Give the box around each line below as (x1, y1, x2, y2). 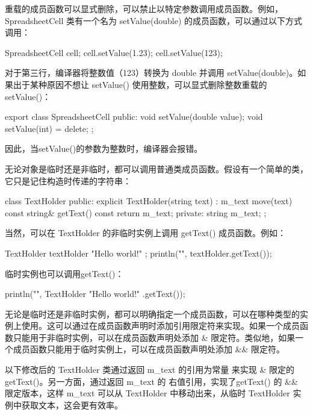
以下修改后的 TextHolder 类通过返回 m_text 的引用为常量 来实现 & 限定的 (5, 363, 295, 376)
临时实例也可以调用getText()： (5, 267, 124, 279)
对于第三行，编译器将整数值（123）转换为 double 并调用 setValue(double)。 (5, 66, 298, 79)
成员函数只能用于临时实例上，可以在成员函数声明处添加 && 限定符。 (13, 343, 285, 355)
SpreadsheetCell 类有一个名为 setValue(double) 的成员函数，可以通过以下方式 (5, 14, 303, 27)
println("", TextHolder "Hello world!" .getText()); (5, 287, 185, 300)
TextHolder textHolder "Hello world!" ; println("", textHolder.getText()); (5, 246, 272, 259)
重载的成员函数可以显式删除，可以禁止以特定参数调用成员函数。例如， (5, 2, 283, 14)
